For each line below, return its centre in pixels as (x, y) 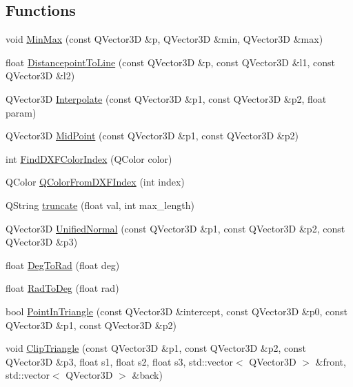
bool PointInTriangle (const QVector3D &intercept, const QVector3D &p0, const (177, 311)
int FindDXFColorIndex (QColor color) (89, 158)
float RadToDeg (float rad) (62, 288)
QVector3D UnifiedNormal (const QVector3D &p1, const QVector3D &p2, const (175, 228)
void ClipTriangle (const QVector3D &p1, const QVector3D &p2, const (156, 348)
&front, (331, 361)
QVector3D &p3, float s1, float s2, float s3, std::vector (119, 361)
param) (21, 112)
